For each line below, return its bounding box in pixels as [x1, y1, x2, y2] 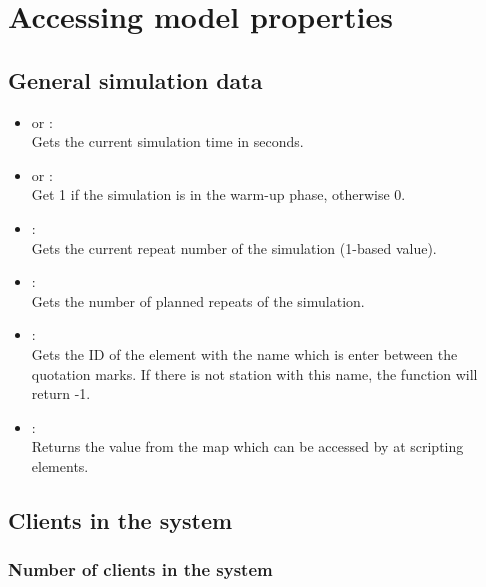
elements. [31, 455, 89, 476]
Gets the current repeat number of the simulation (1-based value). [31, 237, 437, 258]
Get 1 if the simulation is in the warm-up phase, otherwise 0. [31, 184, 406, 205]
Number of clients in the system [8, 557, 273, 582]
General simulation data [8, 64, 263, 95]
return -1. [31, 383, 91, 404]
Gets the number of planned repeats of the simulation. [31, 290, 365, 311]
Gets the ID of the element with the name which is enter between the [31, 343, 458, 364]
